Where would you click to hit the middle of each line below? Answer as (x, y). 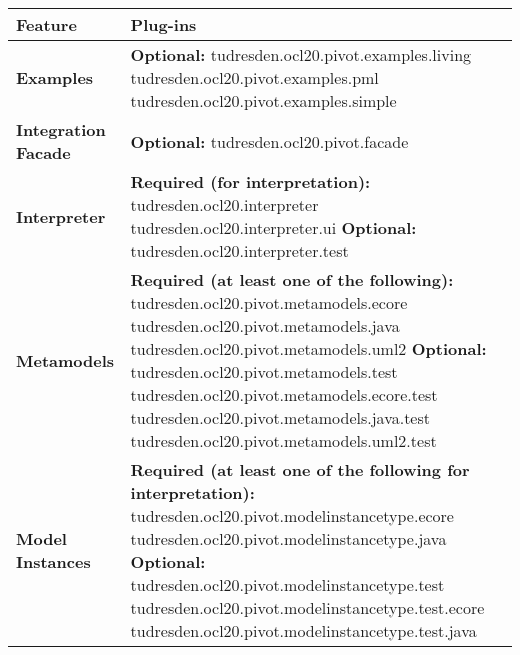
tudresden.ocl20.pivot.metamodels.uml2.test (283, 440)
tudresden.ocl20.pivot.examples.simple (263, 100)
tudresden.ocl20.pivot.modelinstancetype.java (288, 538)
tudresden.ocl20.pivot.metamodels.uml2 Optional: (308, 348)
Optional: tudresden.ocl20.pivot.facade (269, 141)
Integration (61, 129)
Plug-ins (163, 24)
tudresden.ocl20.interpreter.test (239, 250)
